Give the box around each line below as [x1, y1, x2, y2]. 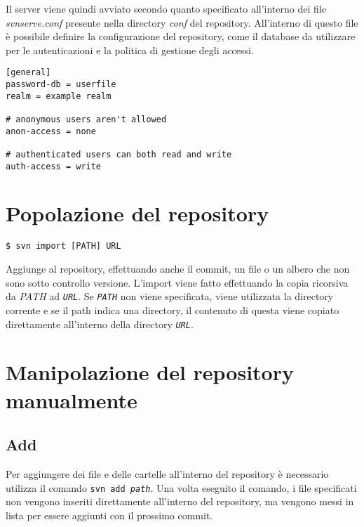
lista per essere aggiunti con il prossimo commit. [6, 507, 213, 522]
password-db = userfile [6, 79, 116, 90]
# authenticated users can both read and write [6, 149, 232, 160]
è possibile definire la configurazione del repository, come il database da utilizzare [6, 29, 356, 44]
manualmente [6, 385, 137, 414]
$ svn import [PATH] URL [6, 241, 121, 252]
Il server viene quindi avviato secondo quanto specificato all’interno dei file [6, 1, 326, 15]
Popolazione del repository [6, 199, 269, 228]
